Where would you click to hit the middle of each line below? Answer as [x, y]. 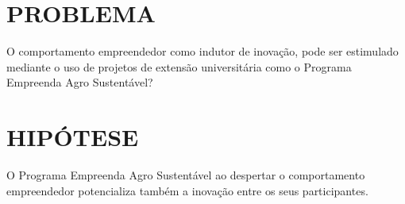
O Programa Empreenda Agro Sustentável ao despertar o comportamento [186, 175]
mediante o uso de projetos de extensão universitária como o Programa [179, 66]
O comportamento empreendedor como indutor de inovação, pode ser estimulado [202, 51]
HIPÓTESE [73, 137]
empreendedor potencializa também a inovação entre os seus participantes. [187, 190]
